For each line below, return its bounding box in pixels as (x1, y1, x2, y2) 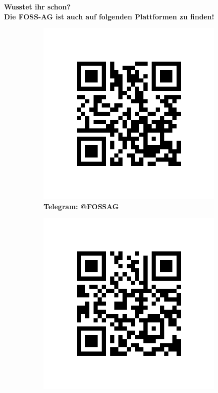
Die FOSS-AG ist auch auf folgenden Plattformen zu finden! (4, 11, 215, 21)
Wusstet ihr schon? (4, 1, 71, 11)
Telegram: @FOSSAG (44, 201, 119, 211)
